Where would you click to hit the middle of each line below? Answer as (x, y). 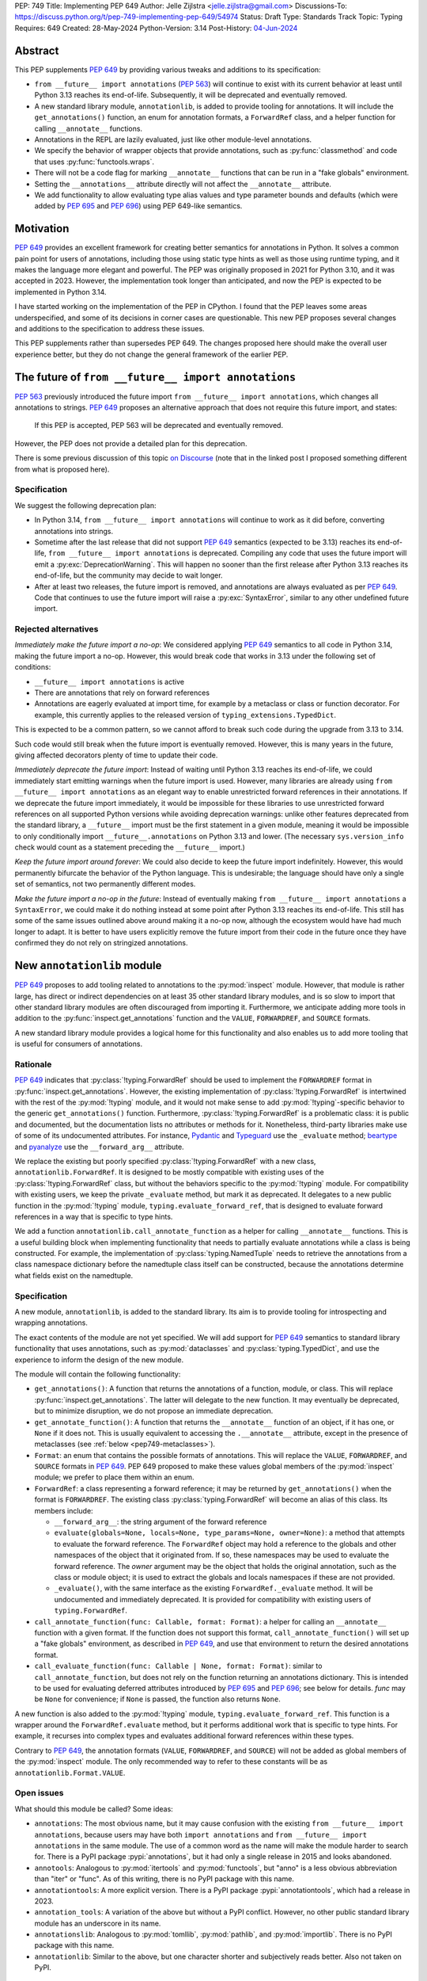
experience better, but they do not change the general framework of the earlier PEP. (151, 354)
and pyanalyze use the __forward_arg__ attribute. (100, 1147)
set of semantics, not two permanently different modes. (105, 884)
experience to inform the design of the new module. (99, 1360)
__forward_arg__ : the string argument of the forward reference (161, 1522)
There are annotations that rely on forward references (122, 693)
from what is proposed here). (62, 469)
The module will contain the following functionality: (98, 1374)
